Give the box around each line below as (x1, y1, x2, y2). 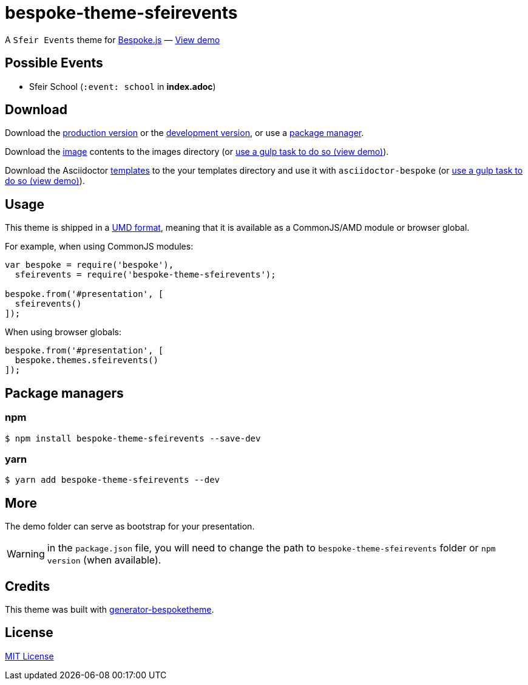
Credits (5, 578, 50, 594)
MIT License (5, 650, 54, 661)
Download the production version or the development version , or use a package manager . (5, 128, 364, 138)
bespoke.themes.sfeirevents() (15, 355, 158, 366)
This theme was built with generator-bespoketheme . (5, 604, 214, 615)
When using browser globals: (5, 327, 122, 338)
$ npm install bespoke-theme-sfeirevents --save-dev (5, 433, 261, 443)
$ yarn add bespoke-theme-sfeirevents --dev (5, 475, 220, 485)
